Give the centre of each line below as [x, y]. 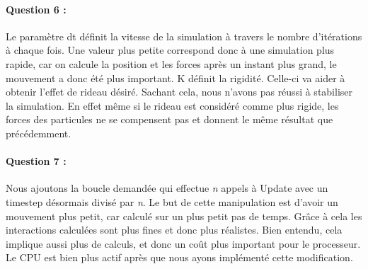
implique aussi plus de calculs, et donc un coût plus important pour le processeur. [183, 243]
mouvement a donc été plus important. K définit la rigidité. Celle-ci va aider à [176, 78]
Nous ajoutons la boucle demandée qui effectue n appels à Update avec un [167, 188]
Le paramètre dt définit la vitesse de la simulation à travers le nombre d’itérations [184, 36]
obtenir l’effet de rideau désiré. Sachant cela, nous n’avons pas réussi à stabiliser [179, 92]
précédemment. [39, 133]
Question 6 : [36, 9]
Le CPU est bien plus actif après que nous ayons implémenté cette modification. [179, 257]
